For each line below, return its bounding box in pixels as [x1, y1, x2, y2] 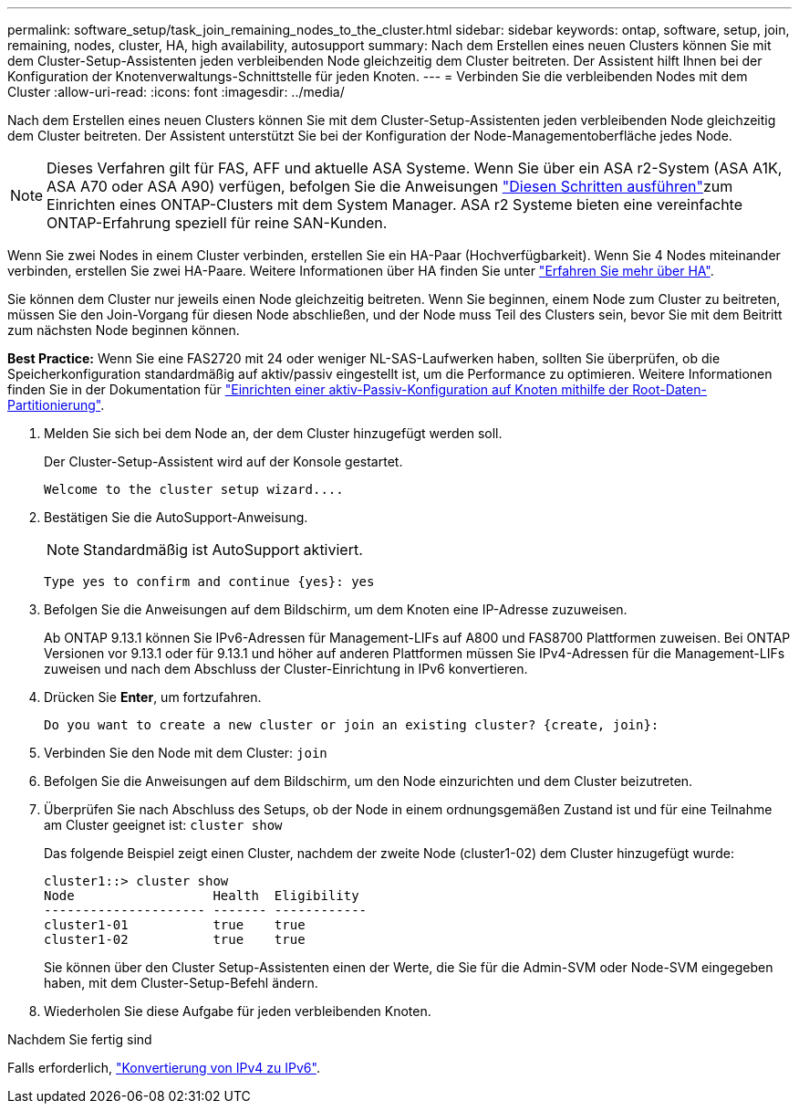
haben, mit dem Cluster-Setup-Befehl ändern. [44, 975, 318, 990]
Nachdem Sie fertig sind [7, 1032, 152, 1047]
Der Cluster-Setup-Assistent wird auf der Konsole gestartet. [44, 454, 403, 469]
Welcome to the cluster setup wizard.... [44, 482, 344, 497]
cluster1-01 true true [44, 917, 306, 932]
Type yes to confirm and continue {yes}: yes [44, 574, 375, 589]
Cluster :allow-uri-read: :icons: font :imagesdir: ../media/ [7, 84, 345, 100]
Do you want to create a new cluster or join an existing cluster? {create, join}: [44, 718, 659, 732]
